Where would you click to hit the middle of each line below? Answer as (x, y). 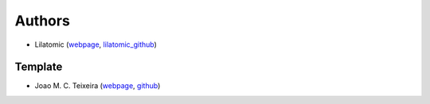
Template (39, 67)
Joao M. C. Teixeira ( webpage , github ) (98, 86)
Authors (43, 21)
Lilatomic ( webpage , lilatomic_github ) (96, 44)
